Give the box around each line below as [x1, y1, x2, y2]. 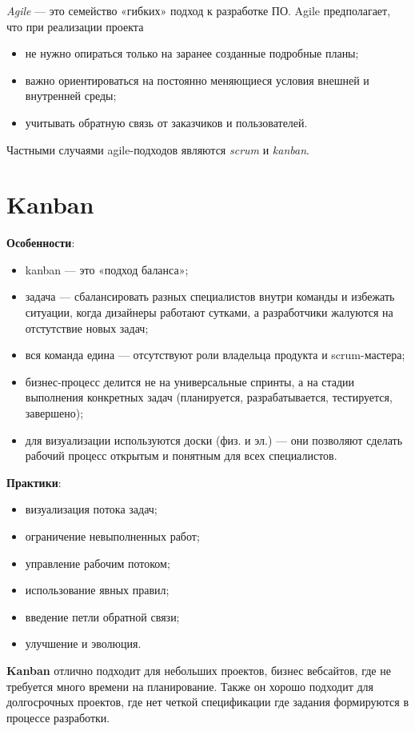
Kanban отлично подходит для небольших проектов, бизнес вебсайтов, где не [6, 661, 391, 678]
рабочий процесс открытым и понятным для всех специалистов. [25, 447, 337, 464]
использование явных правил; [25, 581, 170, 598]
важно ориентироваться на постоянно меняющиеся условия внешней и [25, 71, 369, 88]
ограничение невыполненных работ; [25, 528, 200, 544]
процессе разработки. [6, 709, 110, 725]
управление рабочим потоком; [25, 554, 170, 571]
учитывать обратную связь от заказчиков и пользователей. [25, 114, 308, 130]
